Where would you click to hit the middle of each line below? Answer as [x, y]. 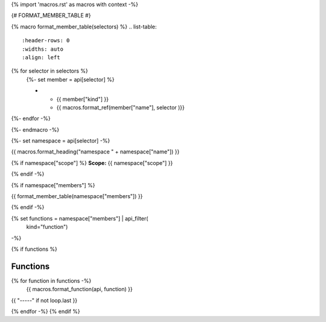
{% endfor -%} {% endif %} [46, 312]
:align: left [41, 57]
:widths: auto [43, 49]
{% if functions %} [34, 249]
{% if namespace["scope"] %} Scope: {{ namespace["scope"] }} [92, 163]
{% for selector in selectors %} [50, 71]
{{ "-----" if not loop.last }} [44, 300]
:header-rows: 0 [46, 40]
